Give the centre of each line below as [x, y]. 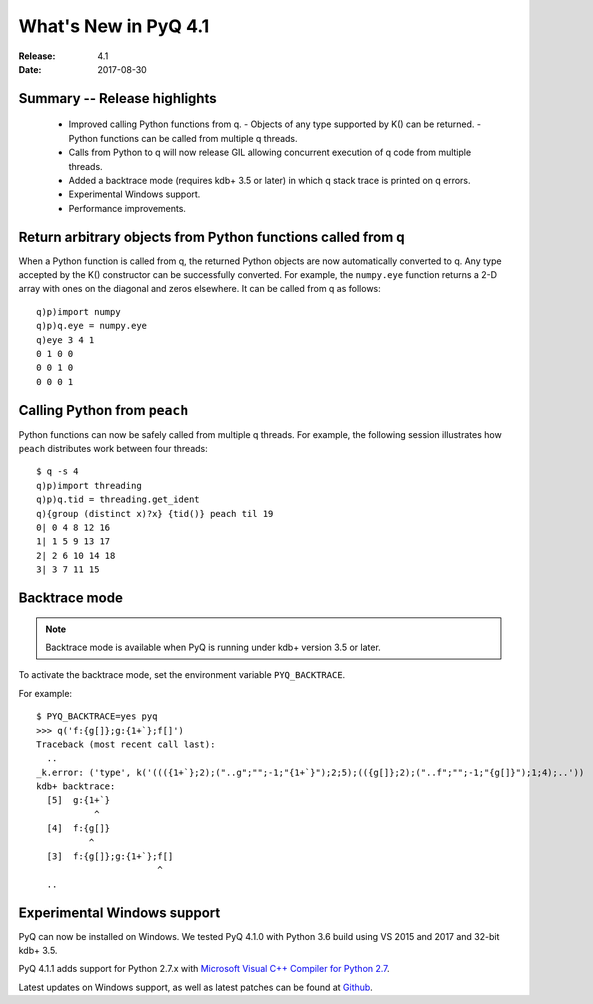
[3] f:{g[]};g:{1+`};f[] [110, 856]
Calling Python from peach [103, 410]
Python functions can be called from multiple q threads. [183, 138]
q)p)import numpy [78, 311]
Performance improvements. [127, 208]
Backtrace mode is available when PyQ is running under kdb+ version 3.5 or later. [213, 647]
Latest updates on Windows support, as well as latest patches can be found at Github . [196, 987]
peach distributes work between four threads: [113, 449]
